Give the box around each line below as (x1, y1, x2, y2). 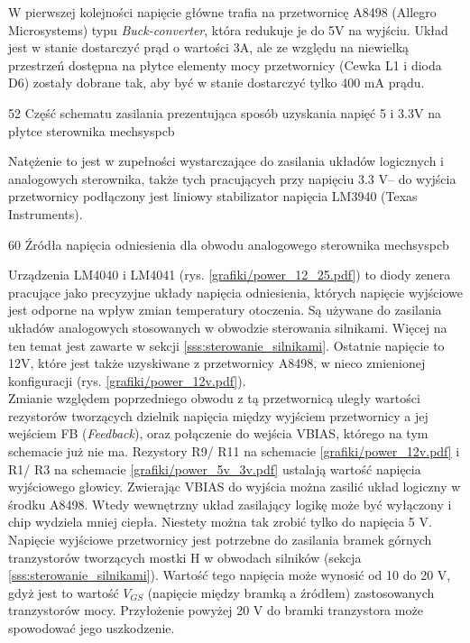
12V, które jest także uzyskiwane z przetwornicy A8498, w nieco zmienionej (8, 354, 426, 372)
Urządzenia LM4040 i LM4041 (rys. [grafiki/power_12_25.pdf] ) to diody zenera (8, 265, 451, 284)
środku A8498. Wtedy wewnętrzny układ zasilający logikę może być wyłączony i (8, 494, 452, 513)
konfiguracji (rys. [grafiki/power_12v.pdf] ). (8, 371, 246, 390)
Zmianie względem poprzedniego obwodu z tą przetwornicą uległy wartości (8, 389, 420, 408)
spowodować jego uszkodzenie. (8, 619, 175, 637)
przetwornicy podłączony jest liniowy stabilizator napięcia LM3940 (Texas (8, 187, 418, 206)
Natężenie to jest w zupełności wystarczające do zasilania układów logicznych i (8, 152, 444, 170)
